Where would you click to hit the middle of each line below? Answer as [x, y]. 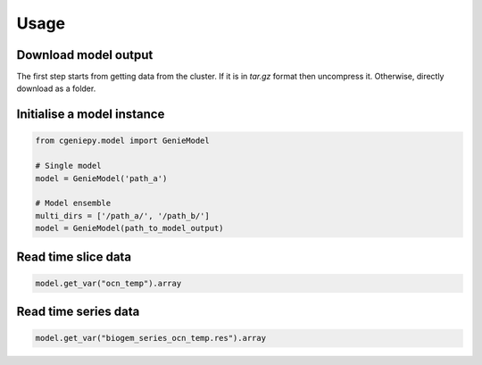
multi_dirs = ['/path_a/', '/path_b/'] [122, 216]
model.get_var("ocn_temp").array [108, 283]
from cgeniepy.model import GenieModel [122, 141]
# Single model [68, 166]
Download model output [85, 55]
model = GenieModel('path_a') [101, 178]
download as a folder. [56, 88]
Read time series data [78, 312]
